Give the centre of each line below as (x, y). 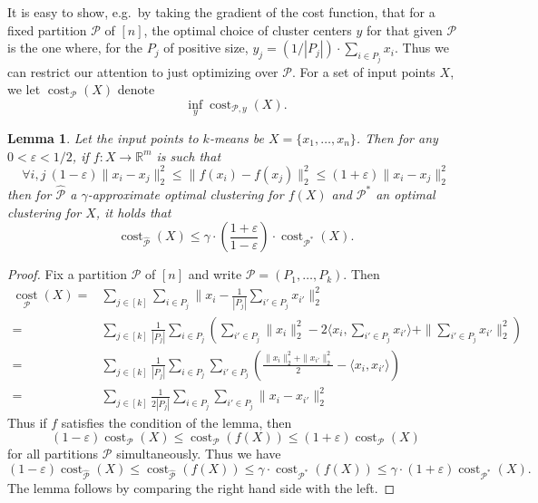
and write (215, 274)
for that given (405, 29)
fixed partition (47, 29)
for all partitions (53, 454)
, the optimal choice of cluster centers (248, 29)
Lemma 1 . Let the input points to (103, 138)
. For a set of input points (363, 71)
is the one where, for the (75, 48)
